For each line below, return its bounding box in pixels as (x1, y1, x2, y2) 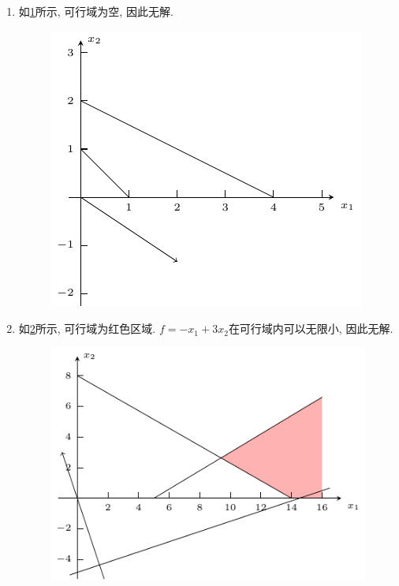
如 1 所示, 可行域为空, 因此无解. (18, 3, 173, 19)
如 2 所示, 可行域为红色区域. (18, 320, 156, 337)
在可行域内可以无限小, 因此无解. (228, 320, 393, 337)
